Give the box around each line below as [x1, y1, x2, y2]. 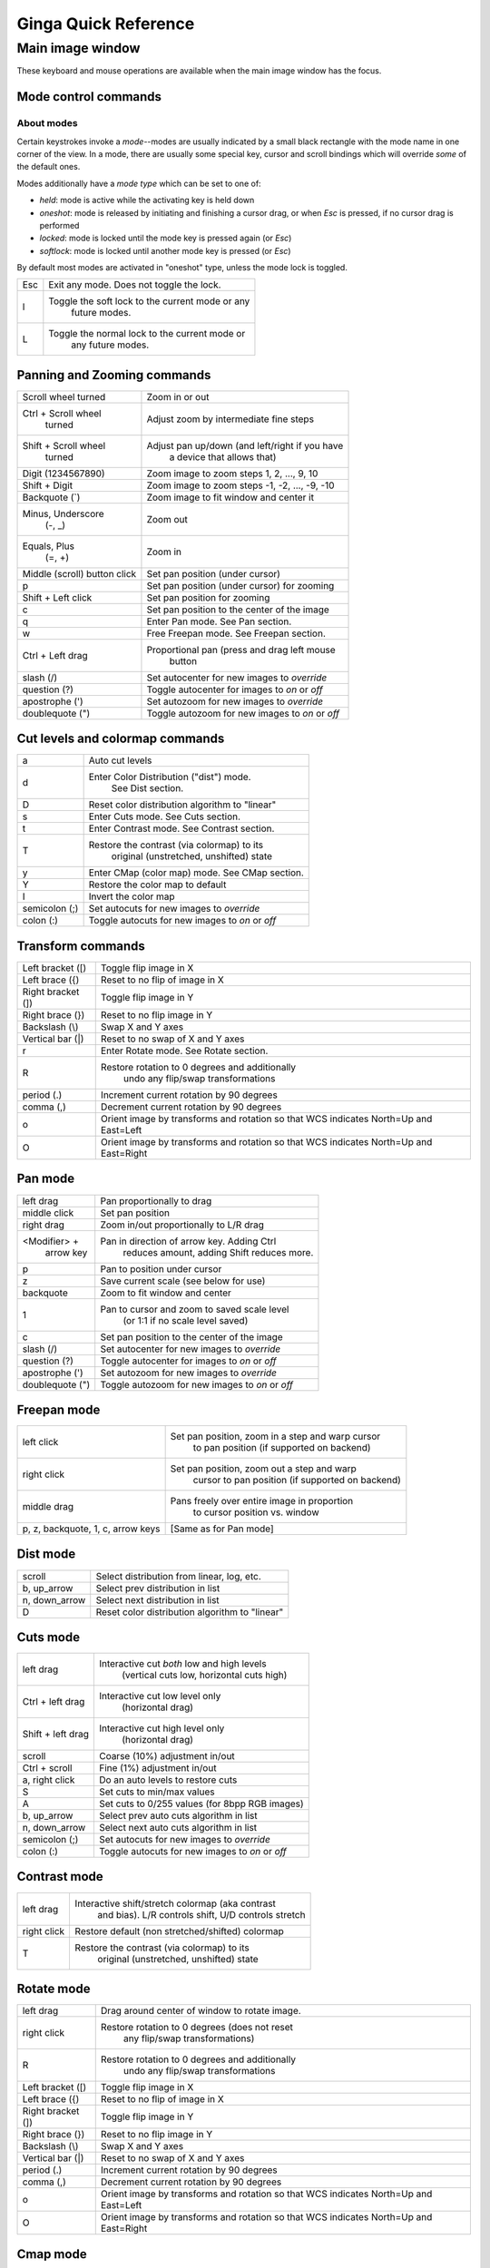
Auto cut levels [88, 754, 152, 767]
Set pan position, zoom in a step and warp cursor [170, 1430, 381, 1442]
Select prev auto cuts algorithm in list [98, 1810, 258, 1823]
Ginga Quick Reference [16, 14, 195, 34]
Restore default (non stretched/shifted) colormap [74, 1924, 285, 1937]
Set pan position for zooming [146, 591, 270, 603]
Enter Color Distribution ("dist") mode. [88, 771, 251, 784]
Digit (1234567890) [22, 467, 105, 480]
